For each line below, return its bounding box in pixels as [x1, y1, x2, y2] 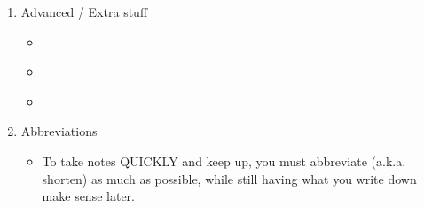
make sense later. [42, 187, 135, 205]
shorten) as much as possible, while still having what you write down [42, 169, 417, 188]
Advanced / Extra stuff [20, 3, 148, 20]
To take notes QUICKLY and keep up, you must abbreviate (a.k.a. [42, 151, 406, 170]
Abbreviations [20, 122, 98, 140]
